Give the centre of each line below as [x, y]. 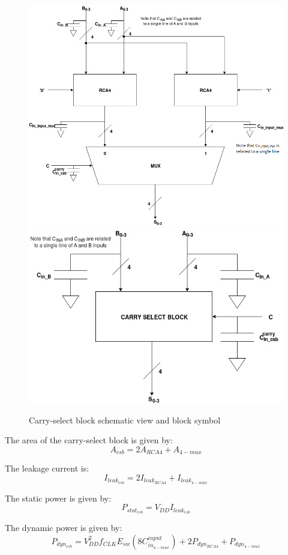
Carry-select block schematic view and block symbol [125, 420]
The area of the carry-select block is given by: [89, 440]
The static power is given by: [58, 498]
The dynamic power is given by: [64, 528]
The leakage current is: [47, 468]
